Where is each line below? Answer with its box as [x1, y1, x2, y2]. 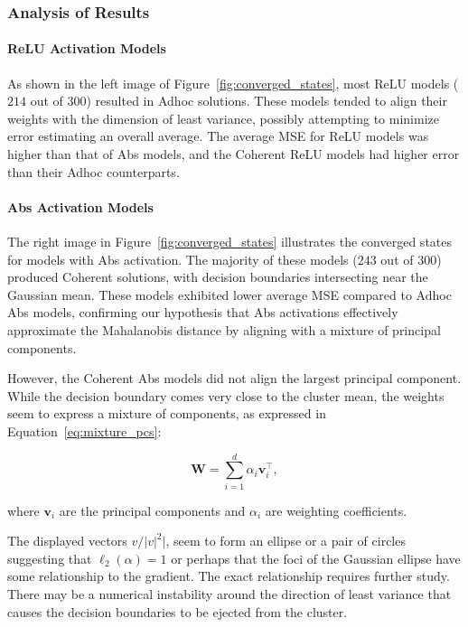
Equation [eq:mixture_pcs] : [7, 421, 162, 440]
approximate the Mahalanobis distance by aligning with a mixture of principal [7, 320, 441, 339]
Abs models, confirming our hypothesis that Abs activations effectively [7, 303, 398, 322]
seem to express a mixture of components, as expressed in [7, 404, 326, 423]
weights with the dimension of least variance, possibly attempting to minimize [7, 108, 439, 127]
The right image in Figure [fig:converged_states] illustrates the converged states [7, 232, 453, 250]
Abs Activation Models [7, 197, 154, 216]
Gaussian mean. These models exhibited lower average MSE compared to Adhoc [7, 285, 452, 304]
